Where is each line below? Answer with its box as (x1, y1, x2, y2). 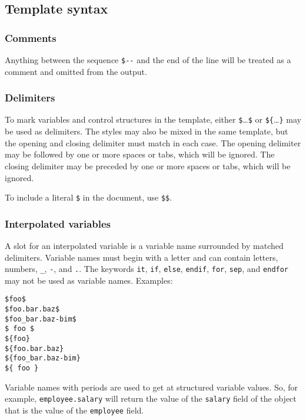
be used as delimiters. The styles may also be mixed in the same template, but (5, 125, 288, 137)
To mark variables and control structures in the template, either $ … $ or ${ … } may (5, 113, 301, 126)
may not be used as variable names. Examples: (5, 274, 173, 286)
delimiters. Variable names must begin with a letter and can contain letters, (5, 251, 278, 263)
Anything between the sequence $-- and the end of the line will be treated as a (5, 54, 291, 65)
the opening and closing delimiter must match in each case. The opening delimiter (5, 136, 301, 149)
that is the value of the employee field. (5, 403, 144, 416)
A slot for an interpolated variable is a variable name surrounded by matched (5, 239, 284, 251)
